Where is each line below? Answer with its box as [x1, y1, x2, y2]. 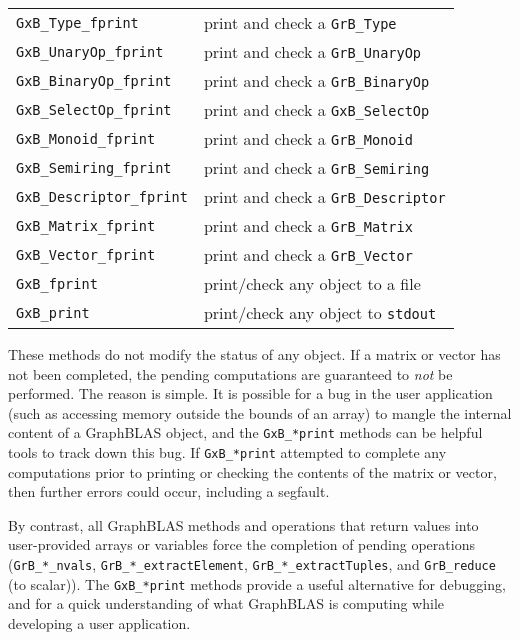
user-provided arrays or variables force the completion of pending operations [8, 534, 475, 555]
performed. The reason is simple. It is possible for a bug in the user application [8, 383, 493, 404]
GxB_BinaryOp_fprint [16, 72, 172, 89]
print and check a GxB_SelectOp [203, 98, 430, 121]
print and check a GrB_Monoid [203, 127, 413, 150]
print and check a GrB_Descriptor [203, 185, 446, 208]
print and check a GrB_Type [203, 11, 397, 34]
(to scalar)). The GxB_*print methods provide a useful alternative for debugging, [8, 573, 506, 594]
